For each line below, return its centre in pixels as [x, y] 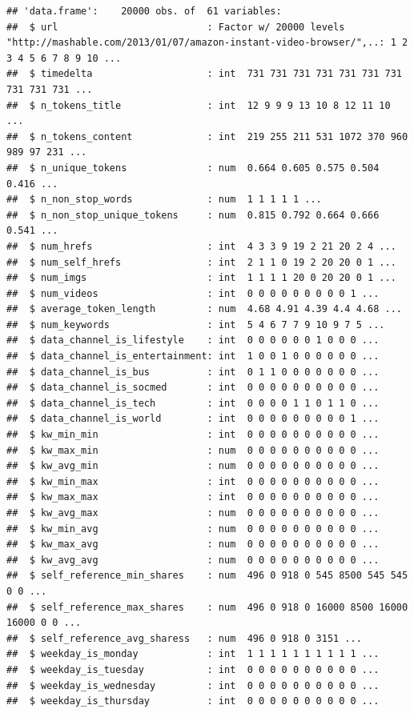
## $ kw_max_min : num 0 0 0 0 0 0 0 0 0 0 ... [193, 450]
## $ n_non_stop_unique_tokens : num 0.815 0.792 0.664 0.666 [193, 215]
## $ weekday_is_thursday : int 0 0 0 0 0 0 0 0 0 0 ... [193, 701]
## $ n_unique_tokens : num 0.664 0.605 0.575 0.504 [193, 168]
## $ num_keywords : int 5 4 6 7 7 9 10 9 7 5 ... [196, 324]
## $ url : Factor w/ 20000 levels [176, 27]
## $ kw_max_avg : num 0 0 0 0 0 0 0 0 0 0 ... [193, 545]
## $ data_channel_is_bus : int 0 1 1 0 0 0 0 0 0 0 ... [193, 372]
